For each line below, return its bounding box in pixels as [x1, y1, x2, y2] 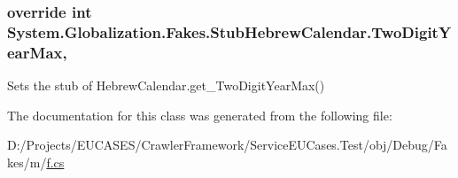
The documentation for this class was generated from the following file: [7, 105, 392, 124]
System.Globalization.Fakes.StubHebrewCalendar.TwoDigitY [7, 20, 452, 43]
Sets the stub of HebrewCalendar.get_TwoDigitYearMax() [7, 76, 325, 95]
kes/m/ [7, 152, 47, 171]
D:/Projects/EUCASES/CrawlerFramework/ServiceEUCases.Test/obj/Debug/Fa [7, 135, 447, 154]
